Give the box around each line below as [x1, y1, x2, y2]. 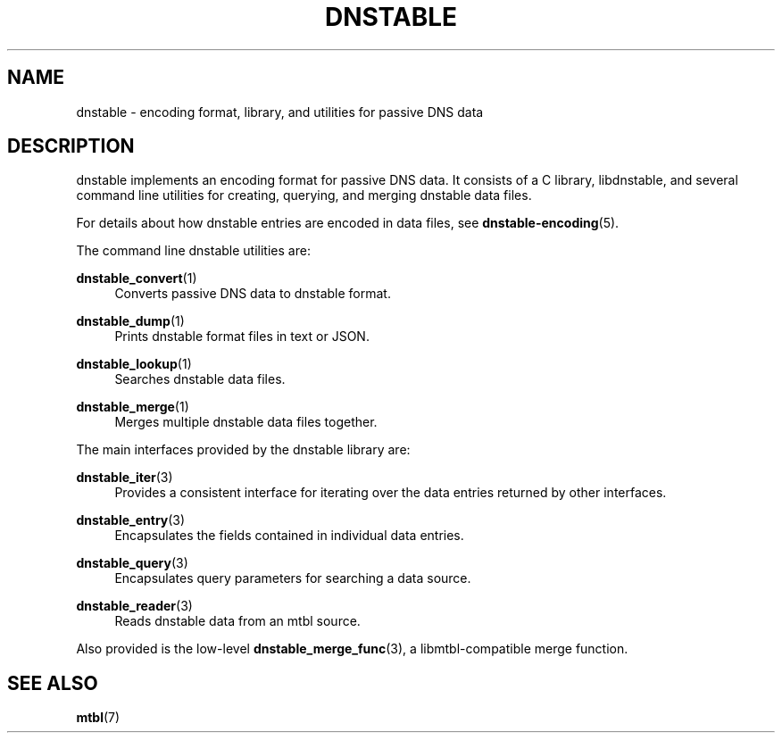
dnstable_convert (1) [76, 270, 197, 287]
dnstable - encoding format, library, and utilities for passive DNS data [76, 104, 484, 120]
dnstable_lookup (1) [76, 356, 192, 372]
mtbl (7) [76, 710, 121, 726]
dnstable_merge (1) [76, 399, 189, 415]
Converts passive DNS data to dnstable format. [114, 286, 391, 302]
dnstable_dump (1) [76, 313, 185, 329]
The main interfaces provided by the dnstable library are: [76, 442, 411, 458]
